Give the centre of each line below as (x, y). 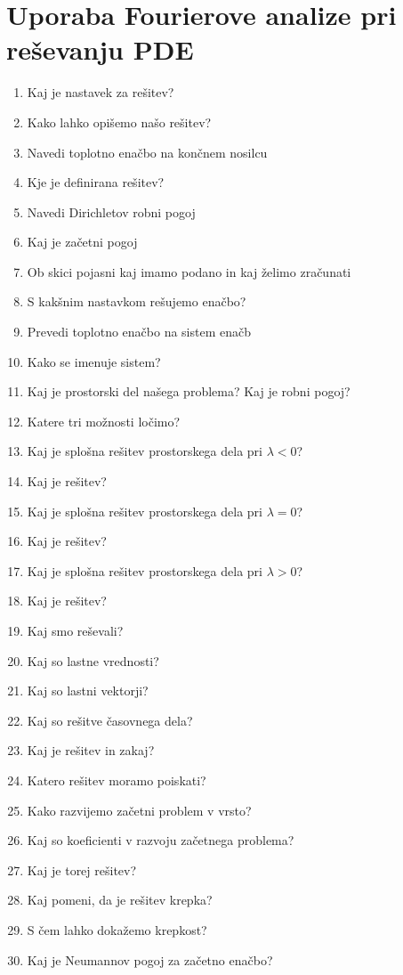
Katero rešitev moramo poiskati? (117, 780)
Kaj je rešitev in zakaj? (91, 750)
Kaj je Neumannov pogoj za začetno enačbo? (150, 959)
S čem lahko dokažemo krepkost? (117, 929)
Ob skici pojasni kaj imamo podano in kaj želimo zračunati (189, 271)
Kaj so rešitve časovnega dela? (110, 720)
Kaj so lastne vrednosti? (93, 660)
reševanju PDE (100, 49)
